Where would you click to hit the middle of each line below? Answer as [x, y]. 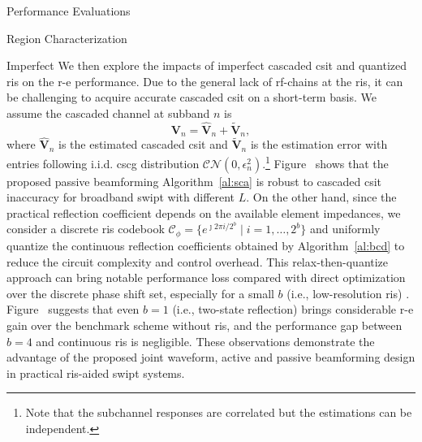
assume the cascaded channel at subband [108, 113]
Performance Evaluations [69, 11]
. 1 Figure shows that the [325, 162]
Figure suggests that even [73, 309]
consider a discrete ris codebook [86, 229]
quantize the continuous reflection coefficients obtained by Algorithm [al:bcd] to [206, 245]
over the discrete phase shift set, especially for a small [140, 293]
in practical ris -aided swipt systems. [96, 373]
